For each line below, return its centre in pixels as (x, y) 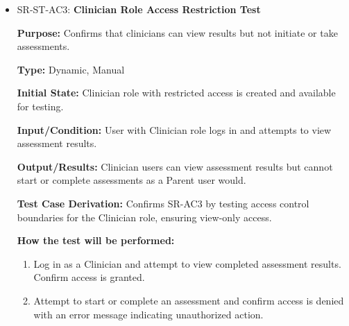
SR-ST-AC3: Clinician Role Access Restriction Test (139, 9)
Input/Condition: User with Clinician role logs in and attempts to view (174, 129)
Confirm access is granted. (89, 277)
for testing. (40, 106)
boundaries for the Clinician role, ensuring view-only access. (144, 217)
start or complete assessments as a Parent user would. (131, 180)
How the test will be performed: (96, 240)
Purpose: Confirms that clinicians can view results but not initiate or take (177, 32)
